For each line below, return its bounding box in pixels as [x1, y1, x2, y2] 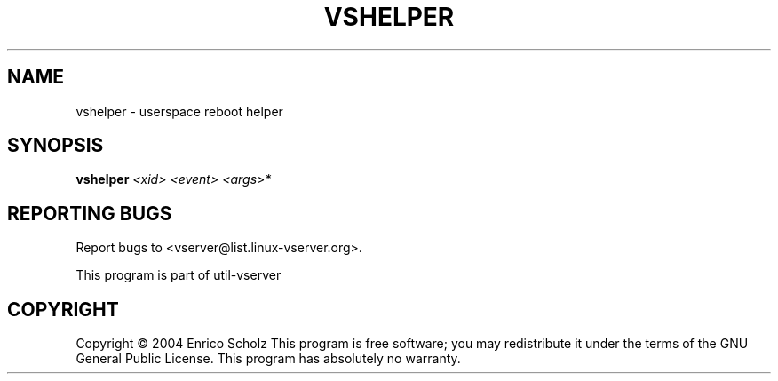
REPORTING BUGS [7, 202, 172, 225]
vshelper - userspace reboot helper [75, 103, 283, 119]
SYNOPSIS [7, 134, 104, 157]
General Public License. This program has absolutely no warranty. [75, 351, 461, 367]
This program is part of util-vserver [75, 267, 282, 283]
